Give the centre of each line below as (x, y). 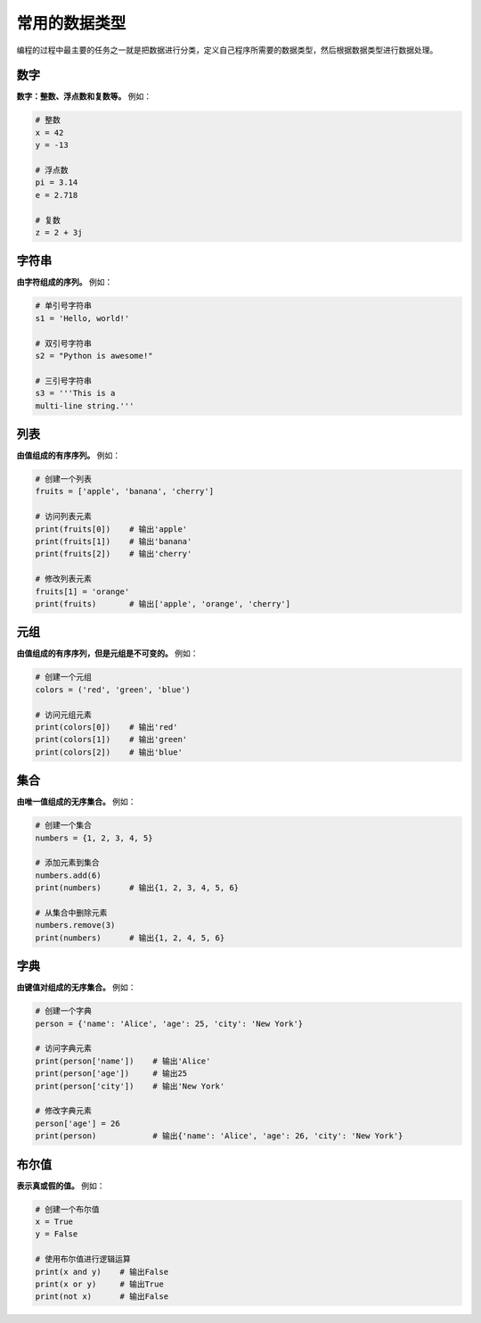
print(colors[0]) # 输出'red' (106, 727)
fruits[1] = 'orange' (82, 591)
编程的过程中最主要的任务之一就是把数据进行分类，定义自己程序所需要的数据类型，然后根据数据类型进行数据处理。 (227, 50)
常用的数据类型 (71, 23)
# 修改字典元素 (64, 1111)
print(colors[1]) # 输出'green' (111, 740)
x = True (54, 1222)
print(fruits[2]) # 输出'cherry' (114, 554)
